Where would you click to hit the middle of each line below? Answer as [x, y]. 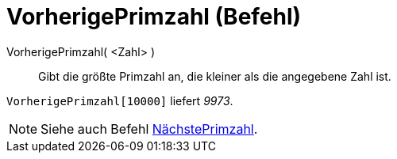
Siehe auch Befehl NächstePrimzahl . [149, 129]
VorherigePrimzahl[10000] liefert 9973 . [120, 100]
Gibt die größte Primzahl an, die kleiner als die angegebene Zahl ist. [215, 76]
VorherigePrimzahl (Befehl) [154, 17]
